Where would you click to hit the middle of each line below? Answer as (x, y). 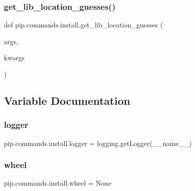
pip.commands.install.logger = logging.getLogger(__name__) (98, 143)
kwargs (14, 58)
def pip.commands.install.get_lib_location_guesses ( (84, 25)
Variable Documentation (67, 100)
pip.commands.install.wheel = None (58, 183)
